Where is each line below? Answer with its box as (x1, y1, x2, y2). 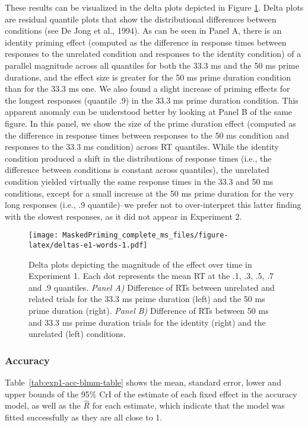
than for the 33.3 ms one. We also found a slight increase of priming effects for (5, 82, 290, 95)
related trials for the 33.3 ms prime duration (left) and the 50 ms (28, 293, 265, 305)
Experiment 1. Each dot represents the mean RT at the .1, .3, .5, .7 (28, 269, 274, 282)
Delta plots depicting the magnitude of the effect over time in (28, 258, 252, 270)
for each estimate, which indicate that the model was (92, 399, 285, 412)
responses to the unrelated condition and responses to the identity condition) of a (5, 47, 301, 60)
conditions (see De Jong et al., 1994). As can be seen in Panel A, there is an (5, 24, 282, 37)
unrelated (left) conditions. (28, 328, 126, 340)
